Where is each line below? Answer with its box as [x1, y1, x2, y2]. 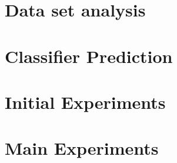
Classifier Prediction [5, 44, 173, 68]
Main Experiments [5, 136, 159, 160]
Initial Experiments [5, 89, 166, 114]
